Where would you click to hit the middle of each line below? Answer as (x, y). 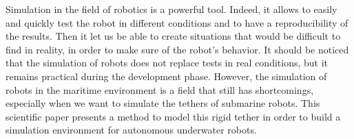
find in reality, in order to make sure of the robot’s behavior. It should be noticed (177, 49)
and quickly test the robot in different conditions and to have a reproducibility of (177, 22)
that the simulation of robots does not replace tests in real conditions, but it (167, 63)
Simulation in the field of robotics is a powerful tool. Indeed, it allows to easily (171, 9)
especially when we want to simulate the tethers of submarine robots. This (163, 103)
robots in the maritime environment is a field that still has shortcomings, (160, 89)
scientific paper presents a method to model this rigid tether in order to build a (173, 116)
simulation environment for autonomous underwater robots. (131, 130)
